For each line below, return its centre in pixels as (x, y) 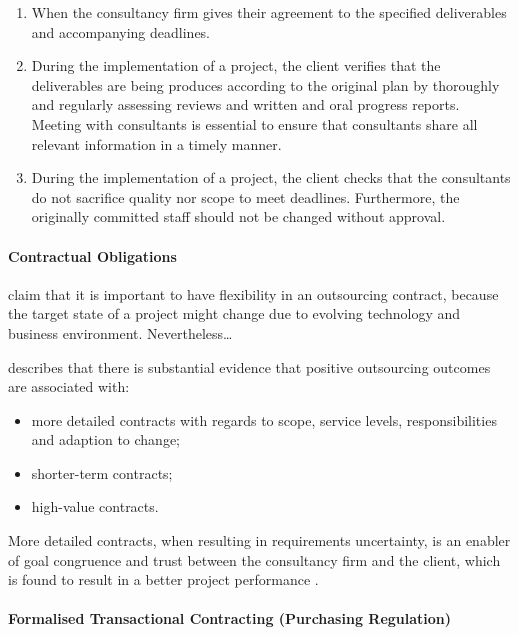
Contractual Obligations (92, 255)
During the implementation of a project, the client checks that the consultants (271, 177)
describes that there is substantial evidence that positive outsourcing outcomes (249, 366)
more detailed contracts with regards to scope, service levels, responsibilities (264, 419)
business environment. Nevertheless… (120, 332)
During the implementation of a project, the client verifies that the (236, 65)
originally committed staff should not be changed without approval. (238, 216)
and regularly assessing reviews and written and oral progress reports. (245, 104)
